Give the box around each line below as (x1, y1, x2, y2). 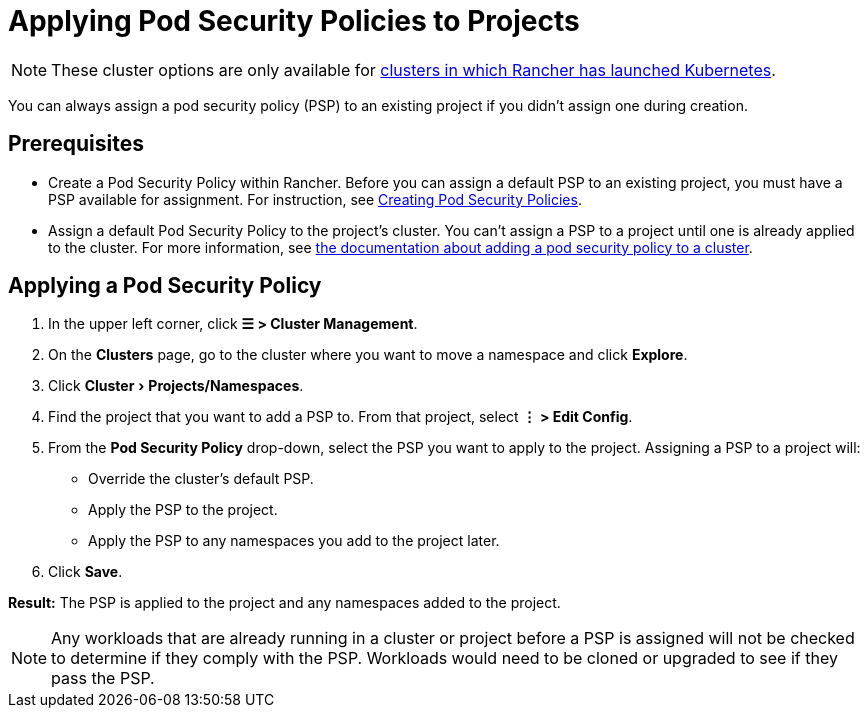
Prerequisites (8, 131, 144, 157)
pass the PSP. (51, 668, 155, 689)
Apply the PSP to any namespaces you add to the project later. (88, 532, 500, 550)
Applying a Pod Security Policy (8, 273, 322, 299)
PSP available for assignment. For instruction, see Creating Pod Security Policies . (48, 190, 582, 208)
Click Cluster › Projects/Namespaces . (48, 377, 304, 395)
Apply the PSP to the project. (88, 501, 278, 519)
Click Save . (48, 563, 123, 581)
